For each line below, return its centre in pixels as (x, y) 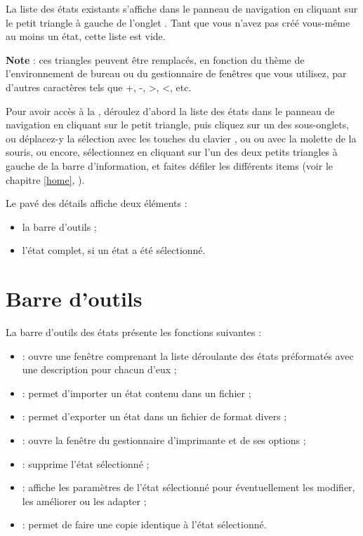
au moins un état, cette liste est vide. (86, 36)
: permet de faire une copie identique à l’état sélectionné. (144, 524)
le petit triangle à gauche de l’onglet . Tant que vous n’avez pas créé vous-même (178, 22)
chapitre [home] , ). (45, 179)
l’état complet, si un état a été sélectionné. (114, 250)
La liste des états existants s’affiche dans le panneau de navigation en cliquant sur (182, 8)
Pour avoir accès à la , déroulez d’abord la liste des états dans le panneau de (170, 110)
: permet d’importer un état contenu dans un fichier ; (137, 393)
